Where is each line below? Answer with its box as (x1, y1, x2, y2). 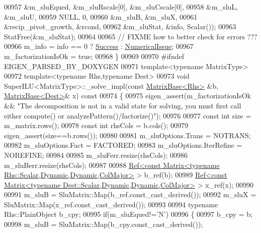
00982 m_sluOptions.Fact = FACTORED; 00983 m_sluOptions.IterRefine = (4, 140, 242, 150)
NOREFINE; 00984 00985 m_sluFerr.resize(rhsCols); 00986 (4, 149, 188, 160)
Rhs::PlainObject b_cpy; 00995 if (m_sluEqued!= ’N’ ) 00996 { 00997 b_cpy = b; (4, 209, 252, 219)
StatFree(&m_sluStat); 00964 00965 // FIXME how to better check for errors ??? (4, 31, 257, 41)
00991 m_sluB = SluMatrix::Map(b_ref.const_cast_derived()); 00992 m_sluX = (4, 189, 256, 200)
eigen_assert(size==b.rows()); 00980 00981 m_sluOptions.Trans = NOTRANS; (4, 130, 251, 140)
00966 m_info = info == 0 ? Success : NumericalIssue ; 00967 (4, 41, 194, 51)
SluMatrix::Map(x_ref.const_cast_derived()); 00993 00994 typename (4, 199, 218, 209)
